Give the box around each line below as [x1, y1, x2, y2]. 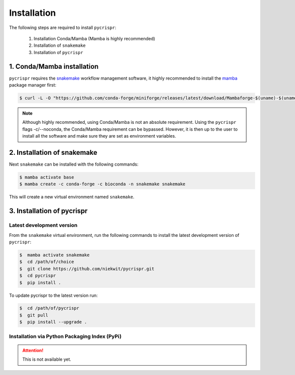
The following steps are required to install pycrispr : [9, 25, 117, 30]
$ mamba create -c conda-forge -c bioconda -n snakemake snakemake [19, 181, 186, 187]
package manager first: [9, 82, 57, 88]
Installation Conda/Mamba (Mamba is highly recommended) [33, 35, 155, 41]
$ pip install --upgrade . [19, 319, 87, 325]
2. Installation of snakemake [9, 148, 98, 157]
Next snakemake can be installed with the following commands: [9, 161, 139, 167]
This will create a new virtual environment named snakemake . [9, 194, 135, 200]
